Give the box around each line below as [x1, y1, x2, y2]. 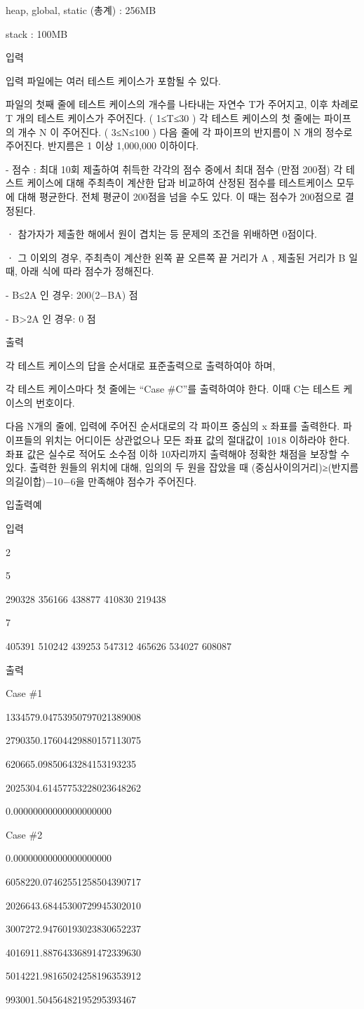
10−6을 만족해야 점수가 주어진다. [53, 473, 197, 488]
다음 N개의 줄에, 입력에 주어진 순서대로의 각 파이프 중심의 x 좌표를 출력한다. [6, 419, 340, 433]
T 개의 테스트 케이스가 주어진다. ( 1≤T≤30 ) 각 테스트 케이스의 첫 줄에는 [6, 110, 321, 125]
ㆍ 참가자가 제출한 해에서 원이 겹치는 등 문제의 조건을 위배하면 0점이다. [6, 226, 317, 241]
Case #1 [6, 686, 43, 700]
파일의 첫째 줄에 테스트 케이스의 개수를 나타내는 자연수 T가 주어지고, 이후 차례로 [6, 97, 359, 111]
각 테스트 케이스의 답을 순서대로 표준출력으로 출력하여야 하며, [6, 358, 276, 372]
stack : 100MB [6, 26, 68, 41]
